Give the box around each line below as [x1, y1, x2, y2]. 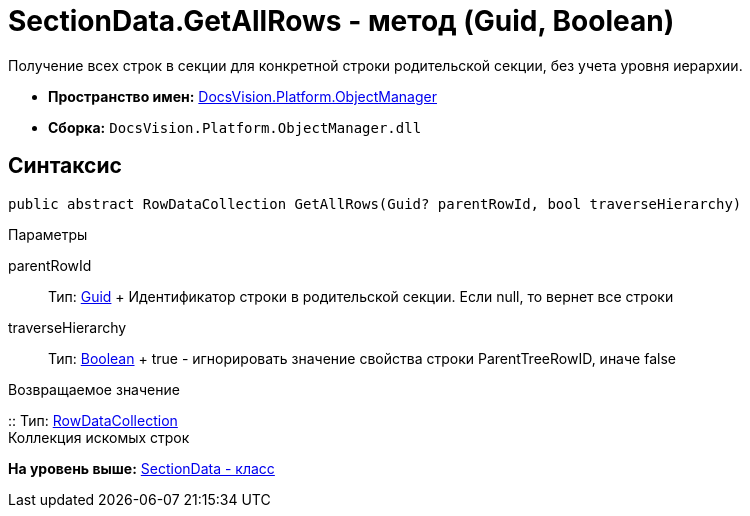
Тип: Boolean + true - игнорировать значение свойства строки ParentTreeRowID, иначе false [48, 349, 676, 367]
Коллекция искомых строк [8, 428, 190, 446]
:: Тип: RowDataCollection [8, 411, 178, 429]
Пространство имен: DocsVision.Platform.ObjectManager [48, 87, 437, 105]
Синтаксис [8, 153, 122, 179]
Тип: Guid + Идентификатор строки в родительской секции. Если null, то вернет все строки [48, 287, 674, 305]
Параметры [8, 225, 88, 243]
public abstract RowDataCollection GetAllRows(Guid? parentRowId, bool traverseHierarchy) [8, 195, 742, 212]
